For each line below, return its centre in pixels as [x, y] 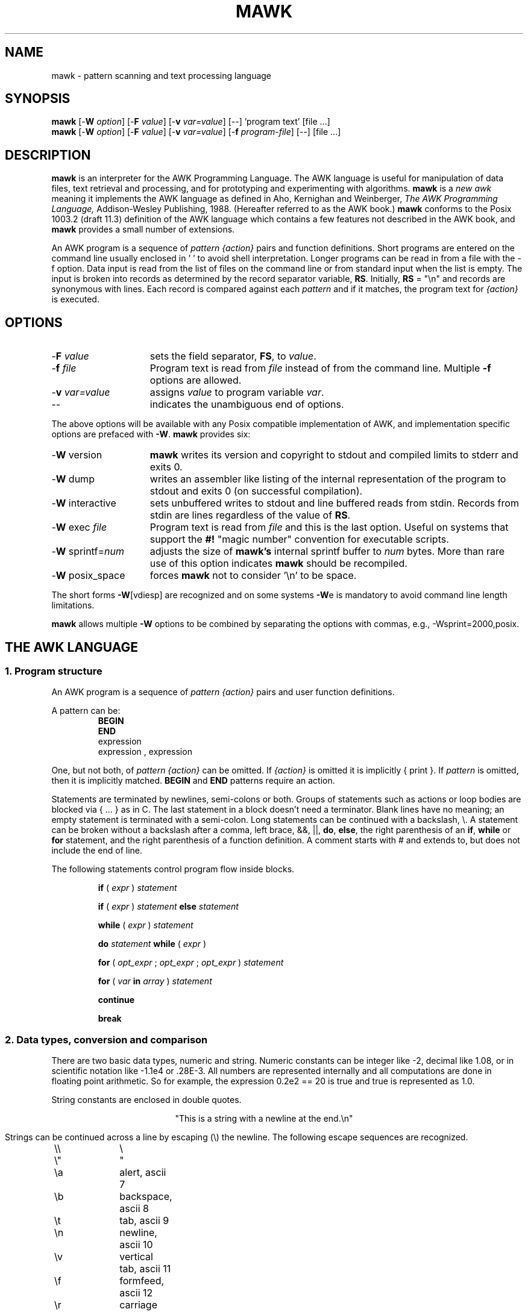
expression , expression [145, 752]
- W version [77, 455]
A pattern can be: [86, 711]
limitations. [73, 605]
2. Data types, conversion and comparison [106, 1039]
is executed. [75, 299]
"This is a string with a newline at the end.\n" [264, 1119]
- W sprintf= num [88, 551]
